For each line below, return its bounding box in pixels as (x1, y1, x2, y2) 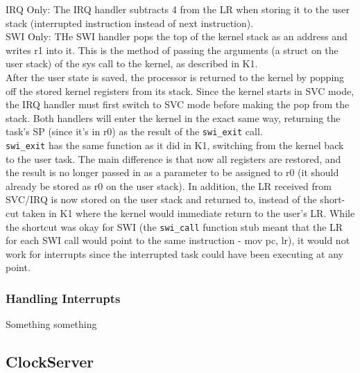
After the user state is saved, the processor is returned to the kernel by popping (6, 69, 345, 84)
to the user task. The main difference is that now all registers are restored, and (6, 151, 341, 166)
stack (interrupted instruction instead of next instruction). (6, 15, 254, 30)
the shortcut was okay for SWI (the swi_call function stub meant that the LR (6, 219, 343, 234)
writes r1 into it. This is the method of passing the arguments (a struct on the (6, 42, 338, 57)
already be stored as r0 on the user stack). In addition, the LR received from (6, 178, 332, 193)
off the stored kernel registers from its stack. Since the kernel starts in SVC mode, (6, 83, 354, 98)
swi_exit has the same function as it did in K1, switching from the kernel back (6, 138, 344, 152)
